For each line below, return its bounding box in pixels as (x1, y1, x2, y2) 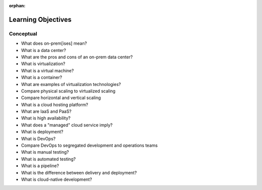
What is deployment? (21, 129, 64, 135)
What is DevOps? (21, 136, 56, 141)
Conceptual (9, 30, 37, 37)
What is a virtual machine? (21, 68, 74, 73)
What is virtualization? (21, 61, 65, 67)
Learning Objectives (9, 15, 72, 24)
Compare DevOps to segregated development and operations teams (21, 142, 158, 148)
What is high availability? (21, 115, 71, 121)
